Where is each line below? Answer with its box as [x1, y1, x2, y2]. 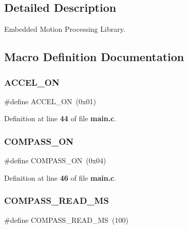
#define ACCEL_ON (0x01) [4, 96, 96, 106]
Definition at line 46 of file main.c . [4, 172, 117, 183]
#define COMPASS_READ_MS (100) [4, 214, 128, 225]
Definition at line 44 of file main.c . [4, 113, 117, 124]
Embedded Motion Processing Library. [4, 24, 125, 34]
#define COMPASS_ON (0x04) [4, 155, 106, 166]
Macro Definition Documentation [4, 49, 184, 65]
